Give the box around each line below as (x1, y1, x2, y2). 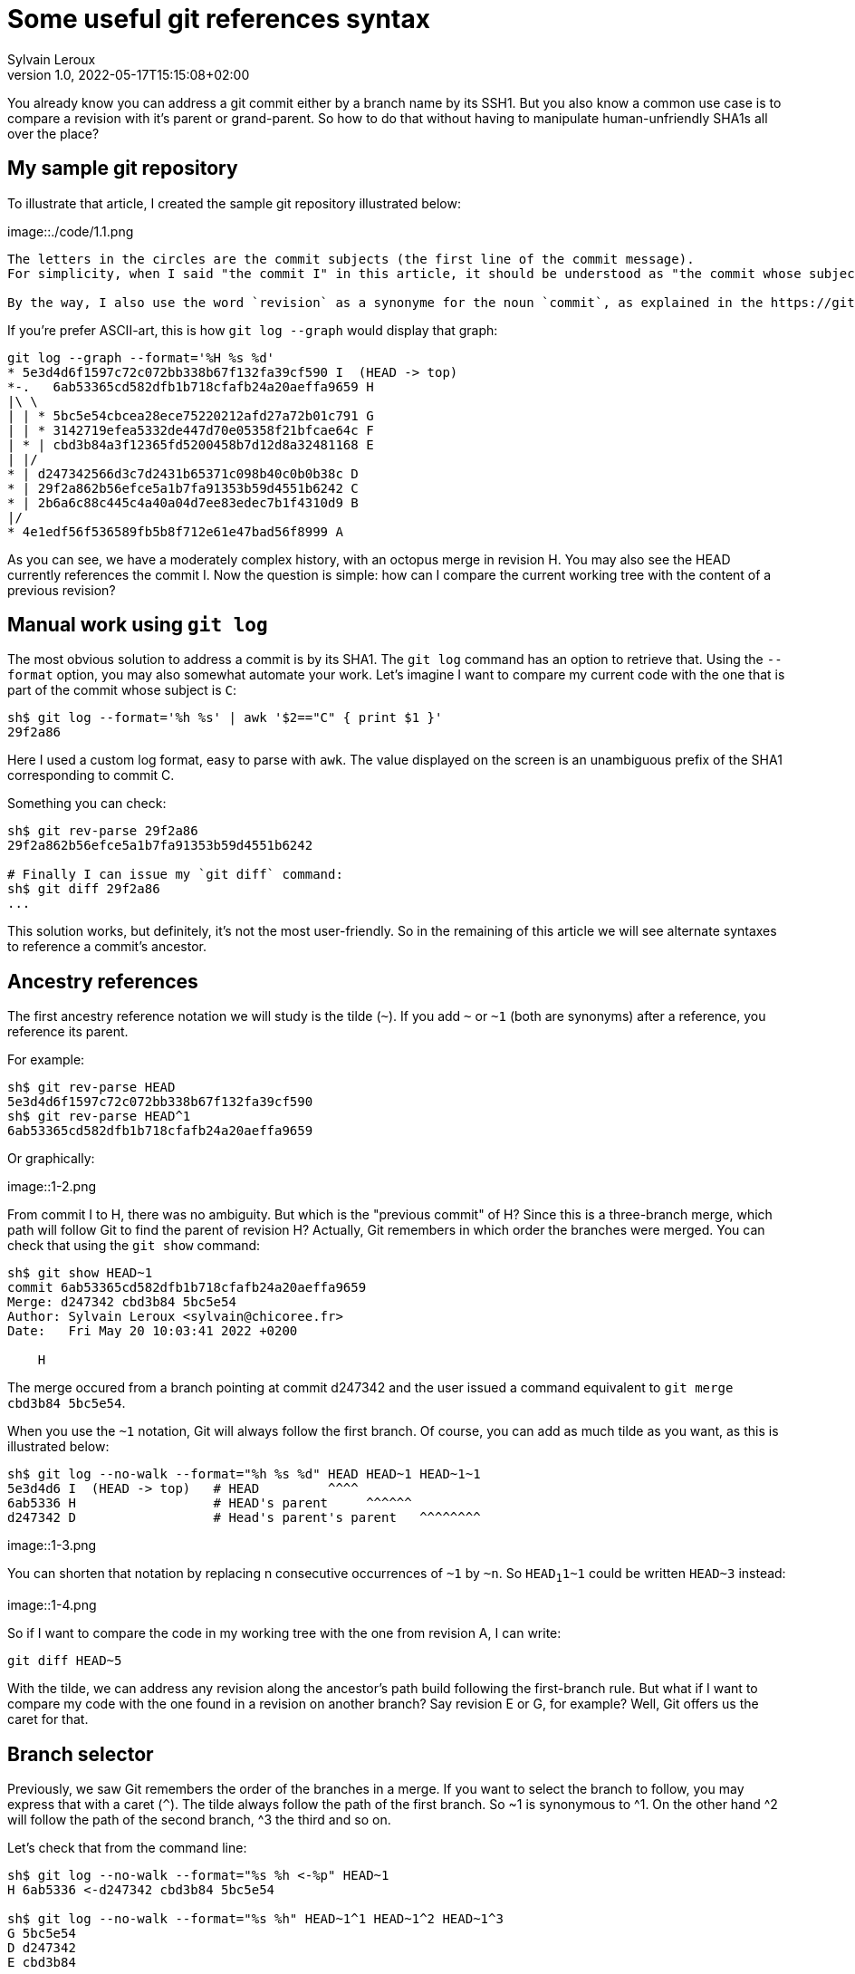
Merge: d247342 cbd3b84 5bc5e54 (7, 1295, 236, 1310)
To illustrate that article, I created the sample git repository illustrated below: (7, 195, 461, 211)
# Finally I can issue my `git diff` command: (7, 867, 343, 882)
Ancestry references (7, 969, 198, 993)
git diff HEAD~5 (7, 1653, 122, 1669)
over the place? (7, 125, 100, 141)
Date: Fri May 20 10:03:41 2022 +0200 (7, 1324, 298, 1339)
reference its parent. (7, 1024, 129, 1040)
